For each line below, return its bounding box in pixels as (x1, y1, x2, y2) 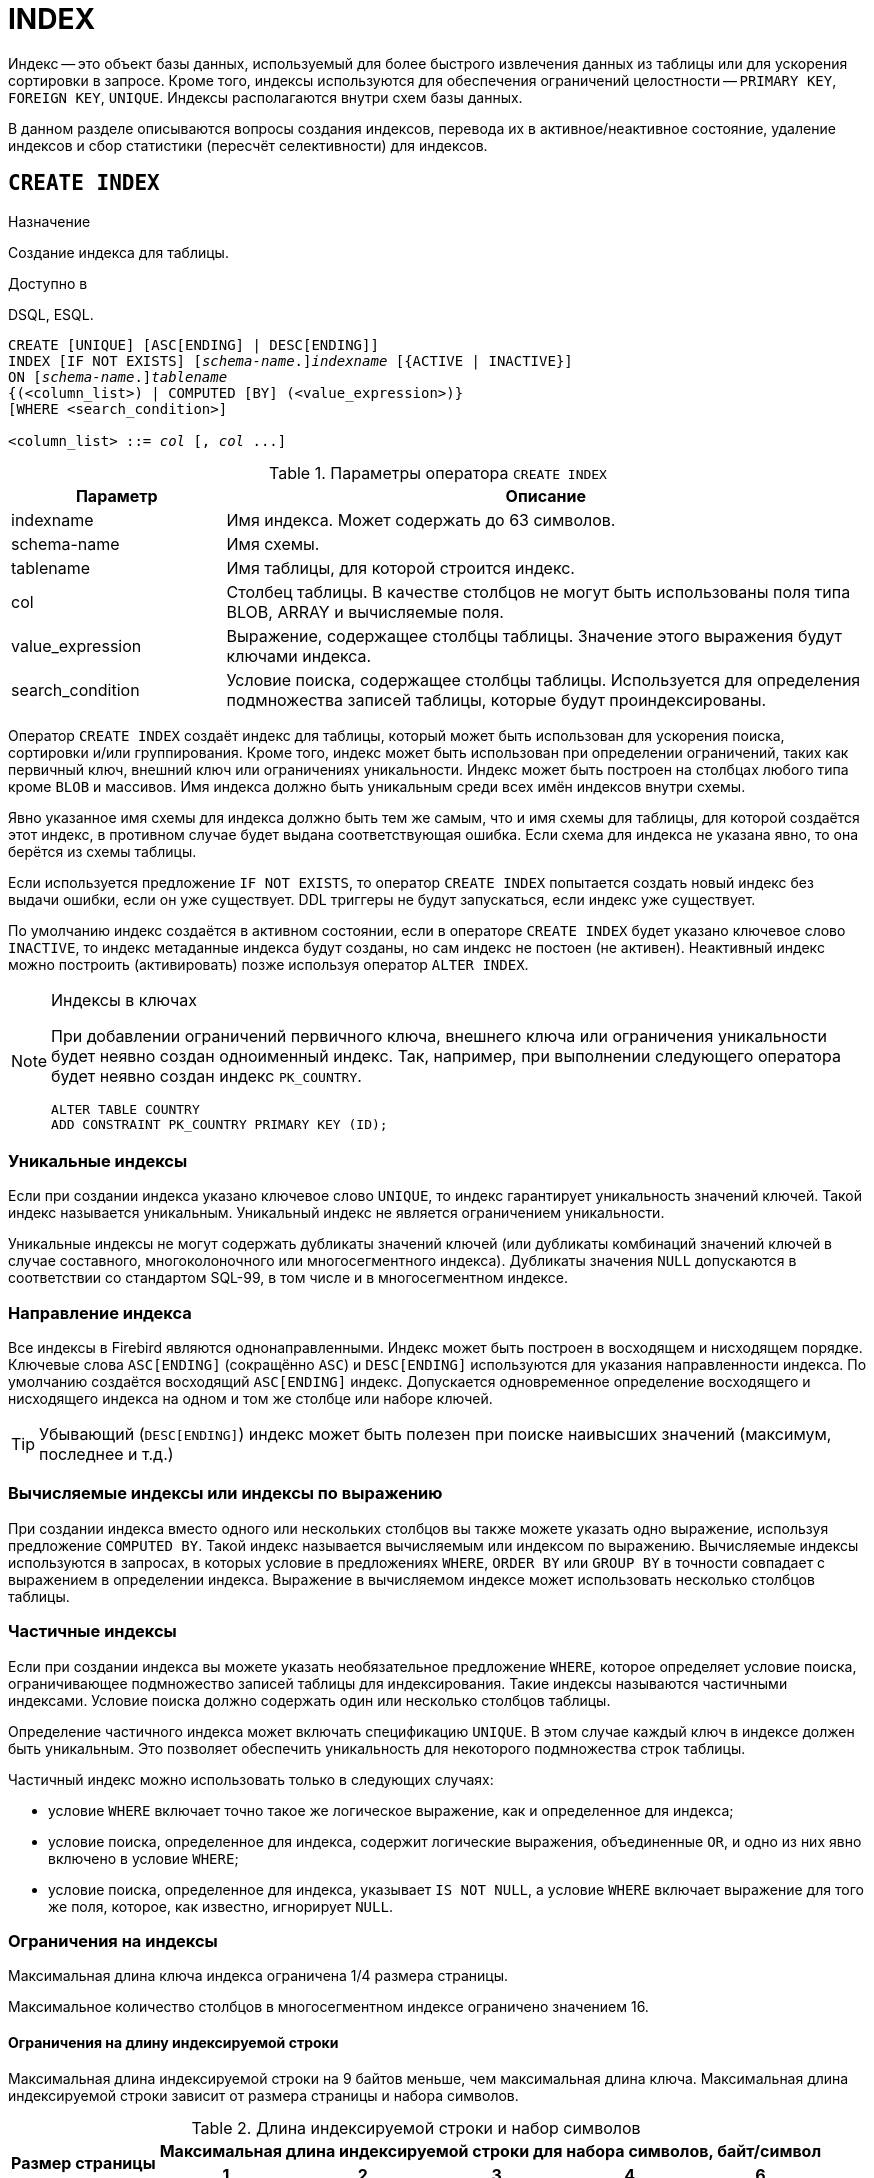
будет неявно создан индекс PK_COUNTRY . (51, 1065, 362, 1086)
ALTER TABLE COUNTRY (51, 1101, 200, 1117)
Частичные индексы (8, 1621, 177, 1642)
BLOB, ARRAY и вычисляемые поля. (226, 601, 504, 622)
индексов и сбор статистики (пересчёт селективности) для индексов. (8, 136, 488, 154)
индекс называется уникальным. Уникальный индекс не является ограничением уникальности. (8, 1204, 665, 1222)
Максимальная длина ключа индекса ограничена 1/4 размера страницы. (8, 1967, 509, 1985)
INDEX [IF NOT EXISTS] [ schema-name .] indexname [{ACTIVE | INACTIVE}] (8, 352, 573, 369)
